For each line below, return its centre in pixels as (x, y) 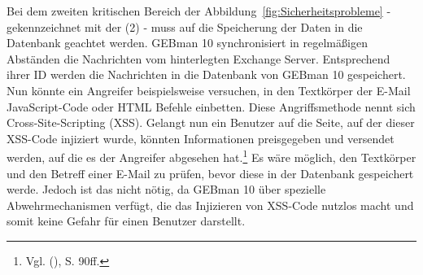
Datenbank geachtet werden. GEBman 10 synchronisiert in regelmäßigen (187, 43)
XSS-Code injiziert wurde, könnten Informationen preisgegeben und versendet (201, 138)
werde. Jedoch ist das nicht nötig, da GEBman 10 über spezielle (166, 189)
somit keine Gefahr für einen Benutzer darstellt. (126, 221)
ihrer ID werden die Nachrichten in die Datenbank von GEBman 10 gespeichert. (206, 74)
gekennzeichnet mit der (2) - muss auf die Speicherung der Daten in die (185, 26)
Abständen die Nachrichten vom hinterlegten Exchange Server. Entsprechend (198, 58)
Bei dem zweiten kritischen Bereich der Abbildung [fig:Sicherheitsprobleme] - (199, 11)
